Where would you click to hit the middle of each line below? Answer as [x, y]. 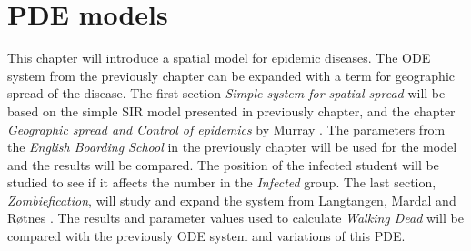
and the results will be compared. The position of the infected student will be [223, 164]
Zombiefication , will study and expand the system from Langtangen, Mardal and [232, 200]
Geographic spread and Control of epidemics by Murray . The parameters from [226, 129]
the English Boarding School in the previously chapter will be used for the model [232, 147]
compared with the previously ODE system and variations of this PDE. [206, 236]
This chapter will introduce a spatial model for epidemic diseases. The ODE [219, 58]
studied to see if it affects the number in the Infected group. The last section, [222, 182]
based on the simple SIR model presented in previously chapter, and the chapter [231, 110]
